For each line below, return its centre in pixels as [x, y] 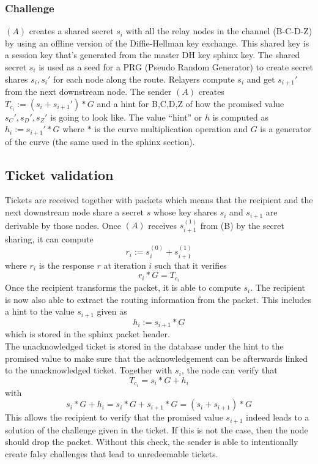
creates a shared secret [71, 31]
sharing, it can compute [49, 238]
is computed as [240, 117]
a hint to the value [40, 311]
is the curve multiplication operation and [171, 129]
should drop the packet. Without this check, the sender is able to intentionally [152, 442]
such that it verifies [190, 265]
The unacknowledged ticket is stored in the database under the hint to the [144, 346]
